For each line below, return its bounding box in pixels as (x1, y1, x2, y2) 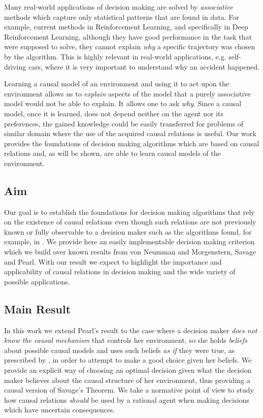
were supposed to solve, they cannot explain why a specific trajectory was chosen (4, 41, 255, 52)
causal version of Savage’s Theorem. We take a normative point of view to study (4, 384, 254, 395)
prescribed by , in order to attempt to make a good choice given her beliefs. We (4, 355, 252, 365)
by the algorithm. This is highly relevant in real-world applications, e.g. (4, 51, 226, 61)
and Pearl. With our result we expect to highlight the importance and (4, 256, 222, 267)
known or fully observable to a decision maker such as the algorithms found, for (4, 226, 252, 237)
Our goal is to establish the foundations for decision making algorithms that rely (4, 206, 255, 217)
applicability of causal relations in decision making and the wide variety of (4, 266, 236, 277)
